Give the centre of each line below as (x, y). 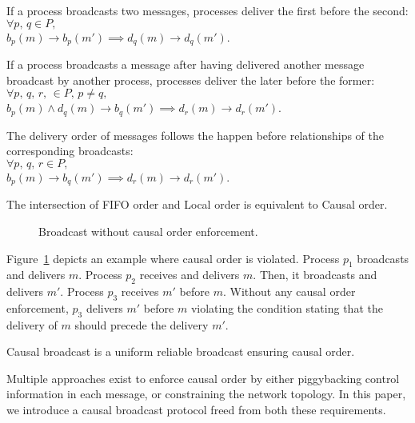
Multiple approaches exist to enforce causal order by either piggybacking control (203, 378)
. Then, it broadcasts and (315, 275)
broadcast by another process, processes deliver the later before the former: (191, 80)
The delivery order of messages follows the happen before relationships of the (195, 135)
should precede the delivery (142, 324)
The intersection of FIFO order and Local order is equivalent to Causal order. (197, 204)
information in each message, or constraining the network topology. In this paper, (206, 394)
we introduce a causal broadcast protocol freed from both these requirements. (196, 410)
